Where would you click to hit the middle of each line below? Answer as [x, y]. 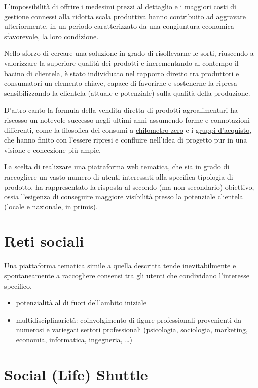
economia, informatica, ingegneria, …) [74, 339]
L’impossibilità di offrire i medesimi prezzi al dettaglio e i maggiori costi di [120, 6]
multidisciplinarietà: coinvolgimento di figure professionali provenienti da [129, 319]
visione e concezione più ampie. [53, 149]
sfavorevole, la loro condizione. [51, 36]
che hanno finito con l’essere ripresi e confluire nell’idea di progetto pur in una [126, 140]
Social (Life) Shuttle [76, 374]
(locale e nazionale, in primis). [51, 206]
